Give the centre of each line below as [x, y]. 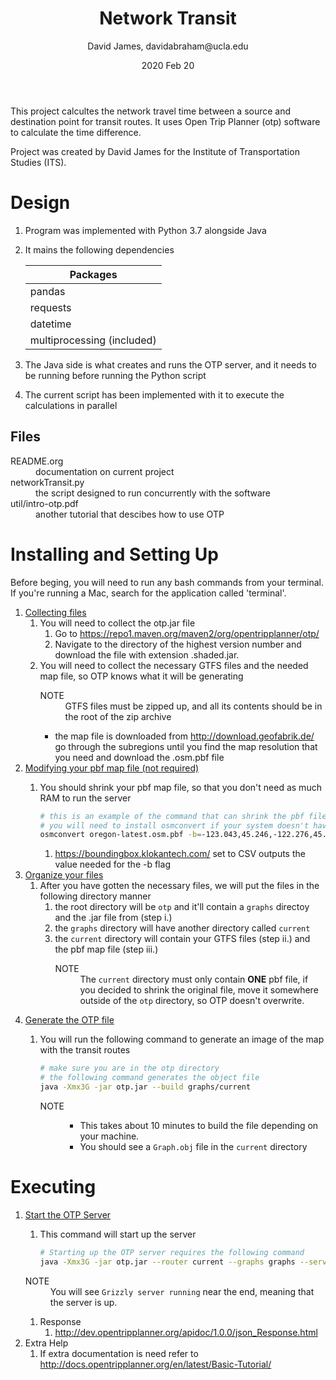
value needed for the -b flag [112, 864]
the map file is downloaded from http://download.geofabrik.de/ [184, 736]
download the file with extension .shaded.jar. [147, 654]
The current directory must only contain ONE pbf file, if [194, 979]
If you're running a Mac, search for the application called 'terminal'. [148, 593]
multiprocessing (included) [93, 340]
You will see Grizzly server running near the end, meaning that [182, 1291]
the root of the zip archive [118, 716]
